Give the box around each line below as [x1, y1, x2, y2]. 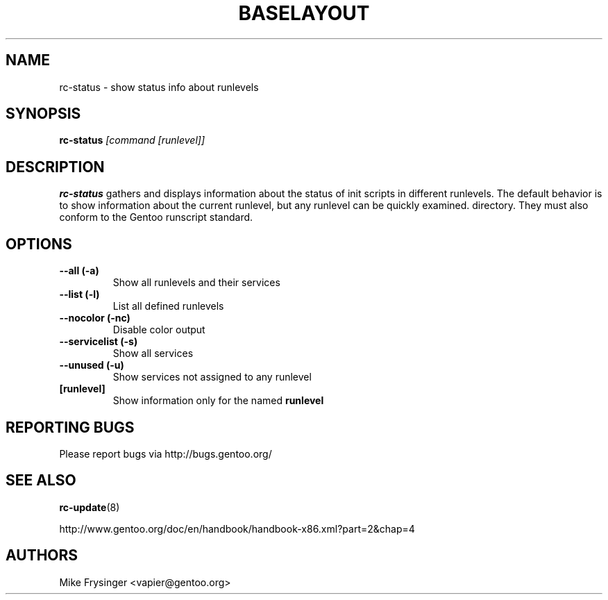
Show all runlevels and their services [112, 276, 280, 289]
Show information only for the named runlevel [112, 394, 324, 407]
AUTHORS [6, 547, 78, 565]
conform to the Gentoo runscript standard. [59, 211, 253, 224]
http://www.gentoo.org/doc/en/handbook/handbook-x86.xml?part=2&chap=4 [59, 522, 415, 535]
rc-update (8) [59, 501, 120, 513]
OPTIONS [6, 235, 72, 253]
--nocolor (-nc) [59, 312, 130, 324]
